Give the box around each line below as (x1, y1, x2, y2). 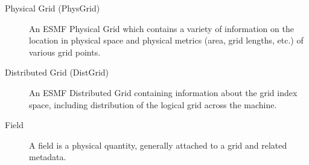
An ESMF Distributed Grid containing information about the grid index (29, 86, 298, 99)
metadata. (29, 150, 66, 163)
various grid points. (29, 45, 101, 58)
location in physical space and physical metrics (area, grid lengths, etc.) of (29, 34, 304, 47)
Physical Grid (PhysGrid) (5, 2, 100, 14)
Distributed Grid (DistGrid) (5, 66, 109, 79)
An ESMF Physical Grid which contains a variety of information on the (29, 22, 294, 34)
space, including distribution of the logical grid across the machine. (29, 98, 277, 111)
